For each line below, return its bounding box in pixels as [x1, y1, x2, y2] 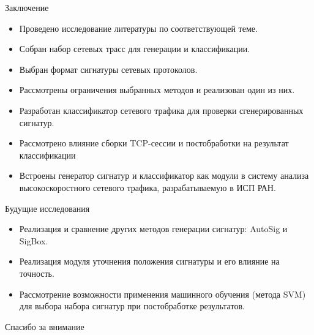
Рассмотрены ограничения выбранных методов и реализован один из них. [19, 83, 295, 96]
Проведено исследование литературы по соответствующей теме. [19, 21, 258, 34]
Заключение [5, 1, 49, 13]
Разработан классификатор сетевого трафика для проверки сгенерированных [19, 104, 304, 116]
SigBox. [19, 234, 48, 247]
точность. [19, 266, 54, 279]
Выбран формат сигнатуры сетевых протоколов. [19, 62, 198, 75]
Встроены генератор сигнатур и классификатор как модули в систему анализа [19, 169, 309, 182]
